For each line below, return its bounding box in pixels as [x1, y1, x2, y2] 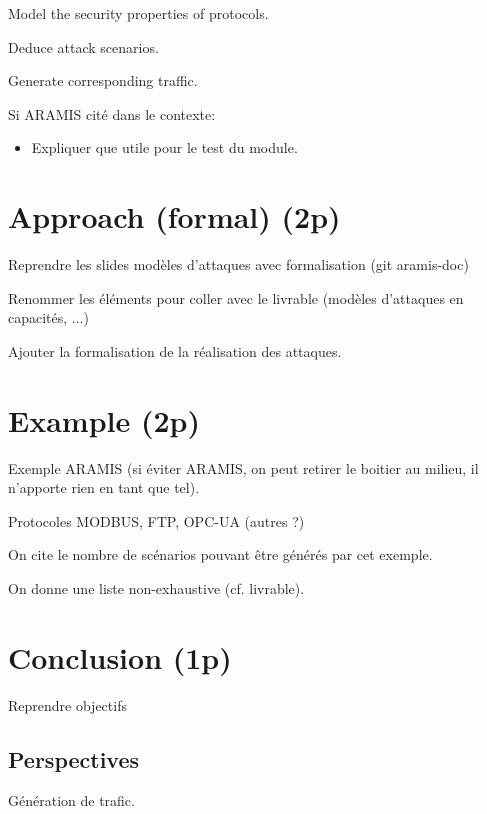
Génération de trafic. [8, 790, 135, 811]
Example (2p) [8, 399, 200, 440]
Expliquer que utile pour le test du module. [31, 137, 298, 158]
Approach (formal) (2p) [8, 196, 341, 237]
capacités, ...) [8, 307, 89, 328]
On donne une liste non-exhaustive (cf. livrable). [8, 577, 305, 598]
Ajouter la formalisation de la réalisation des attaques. [8, 340, 342, 361]
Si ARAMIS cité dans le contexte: [8, 103, 216, 124]
